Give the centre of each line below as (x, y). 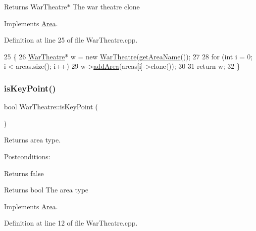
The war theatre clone (106, 6)
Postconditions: (27, 156)
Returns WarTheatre (36, 6)
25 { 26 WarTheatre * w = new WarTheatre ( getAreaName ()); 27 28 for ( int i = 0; (128, 56)
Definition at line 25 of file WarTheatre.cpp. (71, 40)
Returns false (24, 173)
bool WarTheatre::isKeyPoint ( (51, 107)
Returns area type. (32, 140)
